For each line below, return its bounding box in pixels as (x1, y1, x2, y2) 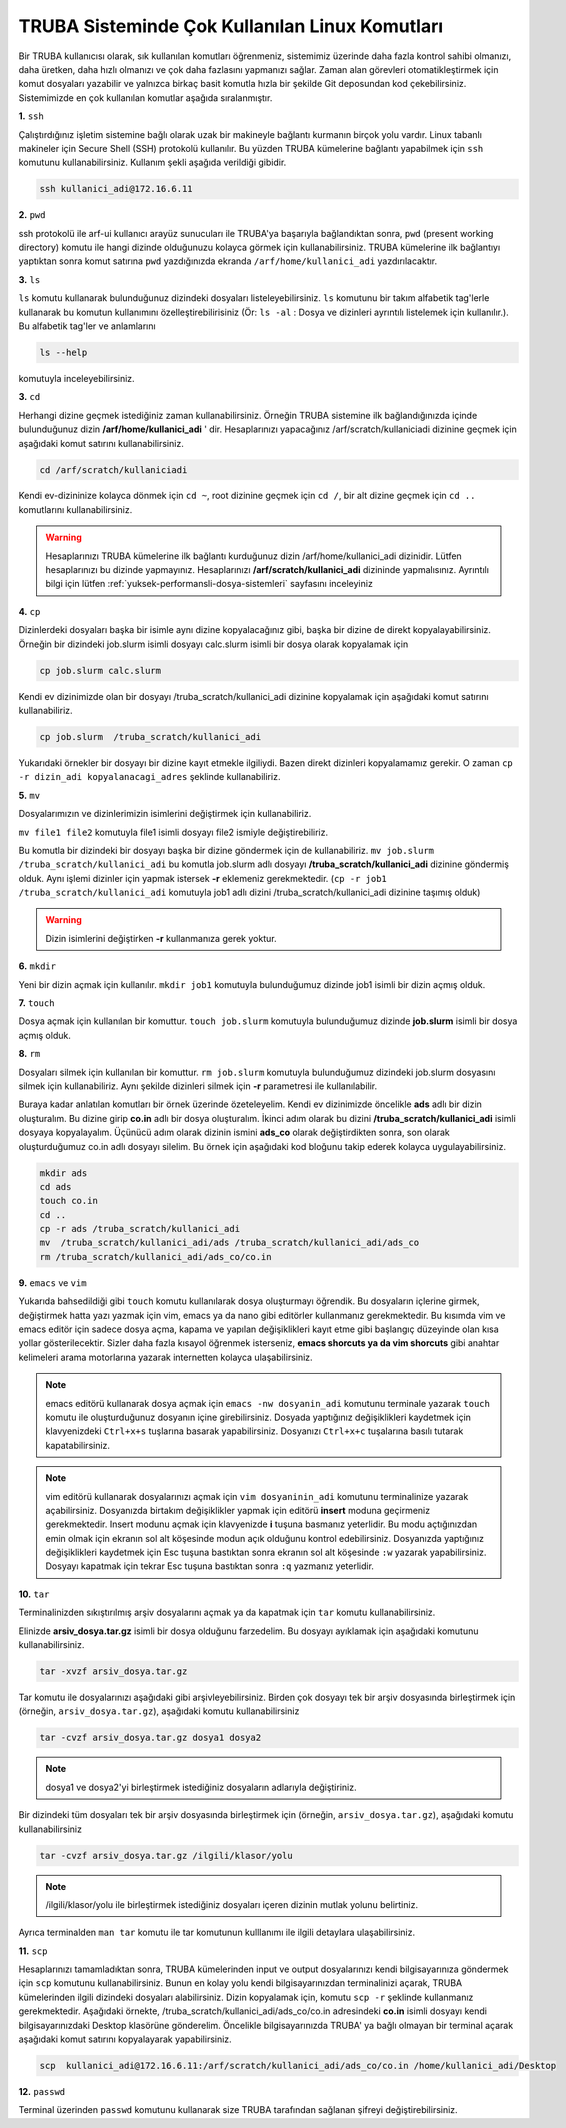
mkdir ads (39, 1167, 88, 1179)
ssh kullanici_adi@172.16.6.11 (39, 183, 194, 195)
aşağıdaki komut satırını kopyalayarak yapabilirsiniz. (18, 2033, 232, 2045)
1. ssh (18, 110, 44, 122)
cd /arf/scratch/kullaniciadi (39, 464, 188, 475)
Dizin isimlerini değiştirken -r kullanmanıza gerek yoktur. (45, 932, 277, 944)
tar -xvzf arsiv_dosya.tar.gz (39, 1666, 188, 1677)
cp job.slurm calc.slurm (39, 665, 162, 676)
